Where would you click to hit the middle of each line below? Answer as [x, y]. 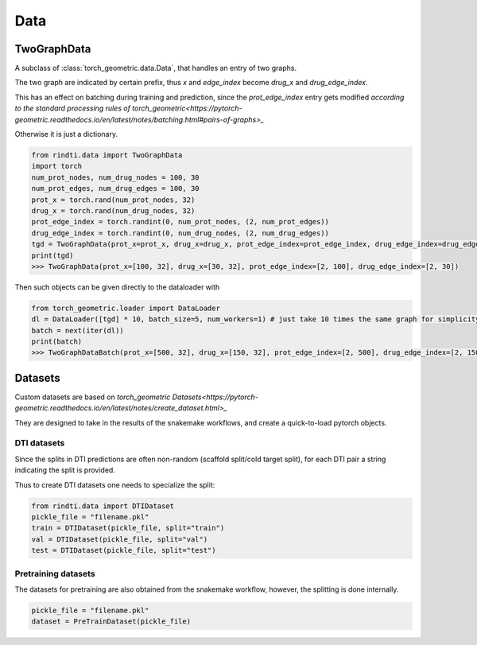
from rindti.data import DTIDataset [103, 506]
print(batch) [57, 342]
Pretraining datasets [55, 573]
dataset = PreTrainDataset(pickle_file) [111, 622]
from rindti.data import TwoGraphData [107, 155]
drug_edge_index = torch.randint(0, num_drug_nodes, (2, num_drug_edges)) [180, 233]
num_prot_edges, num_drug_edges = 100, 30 [115, 188]
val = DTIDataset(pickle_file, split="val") [120, 539]
